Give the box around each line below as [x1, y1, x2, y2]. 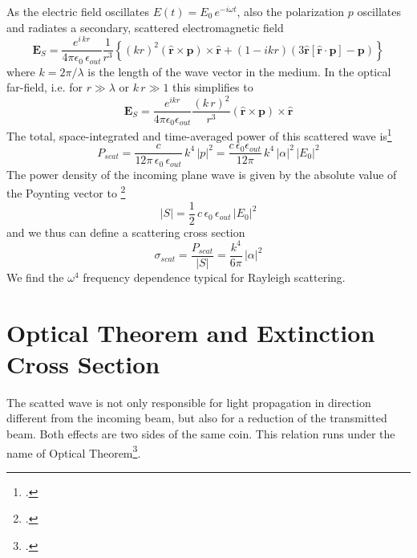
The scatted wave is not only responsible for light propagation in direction [6, 393, 371, 410]
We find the [6, 268, 64, 285]
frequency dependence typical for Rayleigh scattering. [83, 268, 346, 285]
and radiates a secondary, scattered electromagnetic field [6, 18, 284, 35]
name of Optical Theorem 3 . [6, 442, 141, 461]
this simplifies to [172, 79, 253, 96]
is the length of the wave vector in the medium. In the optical [87, 63, 391, 79]
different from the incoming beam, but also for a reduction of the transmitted [6, 409, 387, 426]
